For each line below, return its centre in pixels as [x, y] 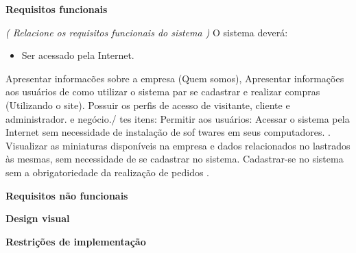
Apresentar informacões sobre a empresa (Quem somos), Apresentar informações [175, 78]
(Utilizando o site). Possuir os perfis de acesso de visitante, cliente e [148, 105]
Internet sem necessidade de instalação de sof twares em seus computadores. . [168, 132]
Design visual [38, 218]
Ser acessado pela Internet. [78, 55]
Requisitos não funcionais [67, 195]
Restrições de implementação [76, 241]
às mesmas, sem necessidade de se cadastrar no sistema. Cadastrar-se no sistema [175, 159]
